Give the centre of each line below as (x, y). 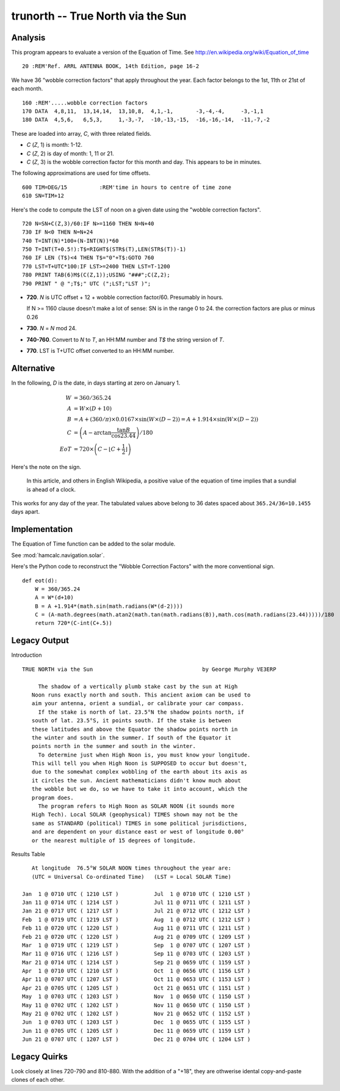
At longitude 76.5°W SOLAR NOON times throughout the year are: (131, 868)
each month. (27, 89)
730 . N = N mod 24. (52, 328)
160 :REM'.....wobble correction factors (85, 103)
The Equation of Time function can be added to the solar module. (93, 544)
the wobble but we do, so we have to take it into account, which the (139, 789)
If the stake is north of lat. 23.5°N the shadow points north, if (141, 712)
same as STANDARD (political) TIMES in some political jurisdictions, (139, 823)
